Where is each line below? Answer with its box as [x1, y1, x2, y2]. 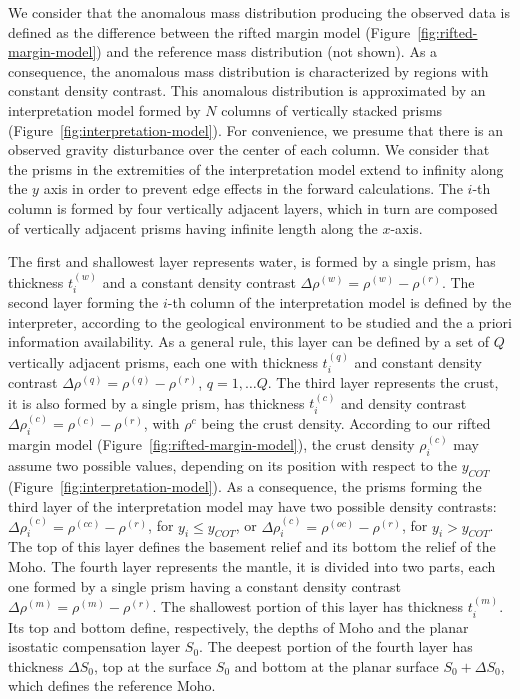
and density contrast [341, 392, 467, 413]
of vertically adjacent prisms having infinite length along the [8, 217, 378, 238]
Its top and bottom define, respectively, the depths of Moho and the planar [8, 616, 469, 637]
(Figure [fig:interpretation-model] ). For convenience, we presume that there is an [8, 119, 504, 140]
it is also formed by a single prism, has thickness [8, 392, 305, 413]
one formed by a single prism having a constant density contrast [8, 575, 401, 596]
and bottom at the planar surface [234, 655, 439, 676]
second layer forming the [8, 291, 159, 312]
